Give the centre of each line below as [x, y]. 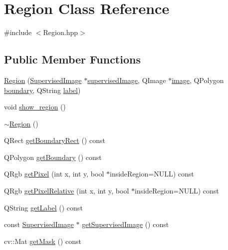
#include [18, 32]
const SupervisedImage [39, 224]
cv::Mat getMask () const [43, 241]
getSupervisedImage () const [125, 224]
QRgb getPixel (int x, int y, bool [54, 174]
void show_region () [35, 107]
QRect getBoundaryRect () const [55, 140]
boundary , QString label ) [42, 90]
